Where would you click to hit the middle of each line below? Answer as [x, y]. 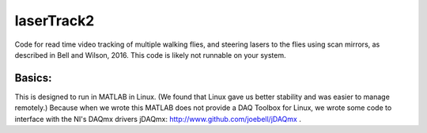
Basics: [33, 78]
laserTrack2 [55, 21]
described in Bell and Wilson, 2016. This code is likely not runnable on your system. [150, 55]
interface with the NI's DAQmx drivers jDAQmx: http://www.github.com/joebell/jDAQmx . [158, 119]
